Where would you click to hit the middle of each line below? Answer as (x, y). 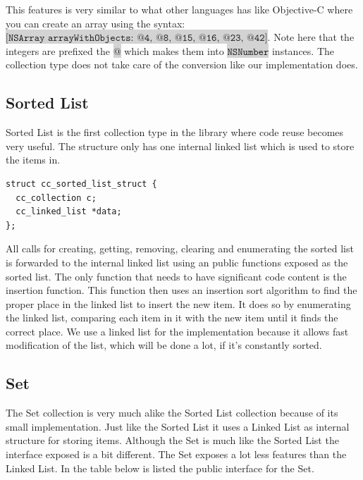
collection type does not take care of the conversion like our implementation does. (182, 64)
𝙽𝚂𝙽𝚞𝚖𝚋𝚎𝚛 (248, 52)
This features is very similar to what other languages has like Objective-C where (179, 9)
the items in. (33, 160)
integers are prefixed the (58, 50)
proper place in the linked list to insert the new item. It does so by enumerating (178, 303)
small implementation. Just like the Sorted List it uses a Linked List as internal (178, 426)
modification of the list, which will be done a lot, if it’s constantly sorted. (164, 345)
